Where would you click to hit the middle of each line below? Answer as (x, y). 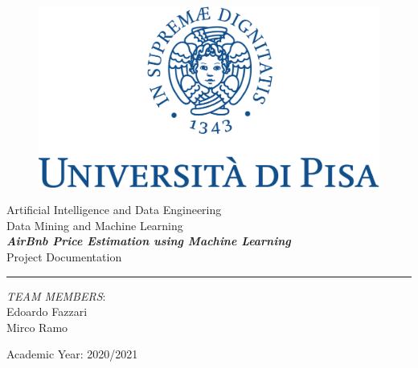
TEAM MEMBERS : (56, 295)
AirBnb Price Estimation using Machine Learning (149, 241)
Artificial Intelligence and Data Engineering (114, 210)
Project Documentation (64, 257)
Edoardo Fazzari (47, 311)
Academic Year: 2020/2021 (72, 354)
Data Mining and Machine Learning (95, 225)
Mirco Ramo (37, 327)
